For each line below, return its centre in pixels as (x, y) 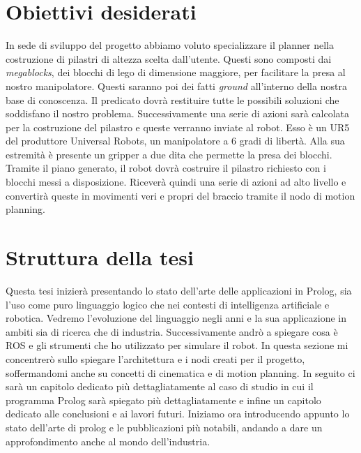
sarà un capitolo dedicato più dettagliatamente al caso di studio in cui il (160, 386)
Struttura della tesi (100, 257)
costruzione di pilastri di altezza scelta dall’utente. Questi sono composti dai (169, 58)
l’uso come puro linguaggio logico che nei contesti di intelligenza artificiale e (168, 304)
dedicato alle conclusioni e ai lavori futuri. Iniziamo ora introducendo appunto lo (178, 414)
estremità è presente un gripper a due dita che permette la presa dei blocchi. (169, 154)
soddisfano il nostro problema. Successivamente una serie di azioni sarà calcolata (178, 113)
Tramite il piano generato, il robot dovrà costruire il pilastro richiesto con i (166, 168)
